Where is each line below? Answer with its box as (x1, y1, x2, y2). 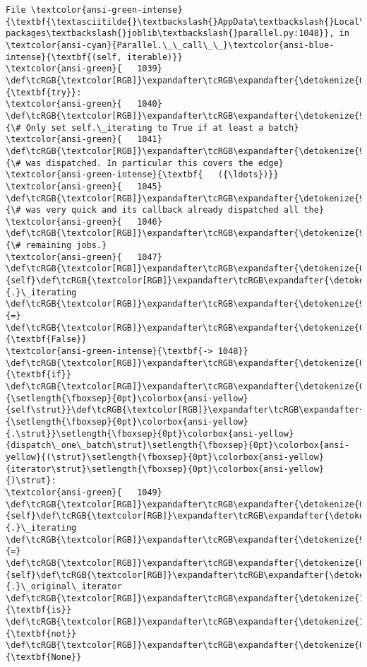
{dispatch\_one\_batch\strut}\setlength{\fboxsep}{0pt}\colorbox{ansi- (6, 440, 349, 451)
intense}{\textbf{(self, (6, 52, 122, 62)
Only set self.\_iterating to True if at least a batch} (25, 122, 299, 133)
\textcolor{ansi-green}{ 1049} (6, 487, 162, 497)
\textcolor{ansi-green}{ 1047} (6, 252, 162, 262)
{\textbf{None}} (6, 652, 82, 663)
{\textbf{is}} (6, 605, 72, 615)
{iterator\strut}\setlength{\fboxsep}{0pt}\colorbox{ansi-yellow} (6, 464, 325, 474)
